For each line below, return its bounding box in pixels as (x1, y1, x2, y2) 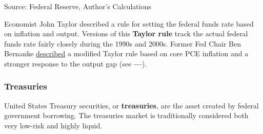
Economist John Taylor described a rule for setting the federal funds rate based (4, 18, 254, 29)
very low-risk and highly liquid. (4, 120, 103, 130)
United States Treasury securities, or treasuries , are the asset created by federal (4, 100, 259, 110)
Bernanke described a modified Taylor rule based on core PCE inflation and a (4, 48, 249, 59)
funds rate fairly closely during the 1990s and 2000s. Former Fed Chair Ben (4, 38, 241, 49)
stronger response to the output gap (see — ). (4, 58, 147, 69)
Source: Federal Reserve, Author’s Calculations (4, 1, 151, 11)
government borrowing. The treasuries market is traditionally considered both (4, 110, 249, 121)
